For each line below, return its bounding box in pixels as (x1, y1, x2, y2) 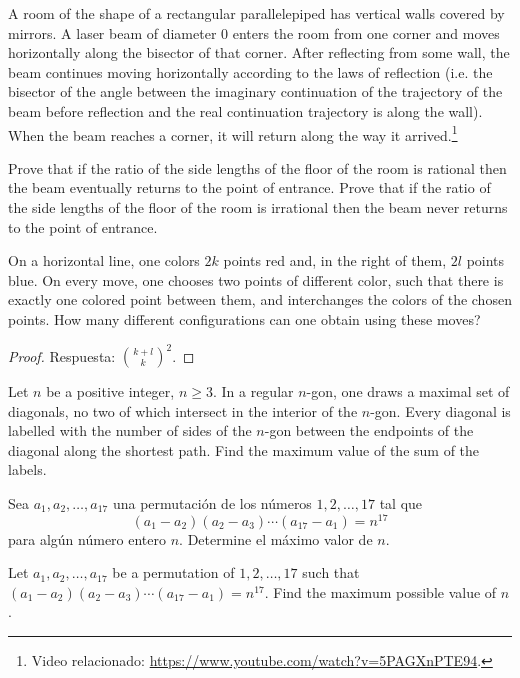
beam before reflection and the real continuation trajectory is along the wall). (8, 100, 483, 121)
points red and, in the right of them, (223, 250, 447, 271)
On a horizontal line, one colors (8, 250, 200, 271)
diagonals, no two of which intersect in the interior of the (8, 400, 358, 421)
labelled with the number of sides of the (8, 420, 252, 441)
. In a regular (212, 381, 294, 402)
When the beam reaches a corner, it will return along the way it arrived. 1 (8, 121, 458, 145)
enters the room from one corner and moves (232, 22, 500, 43)
